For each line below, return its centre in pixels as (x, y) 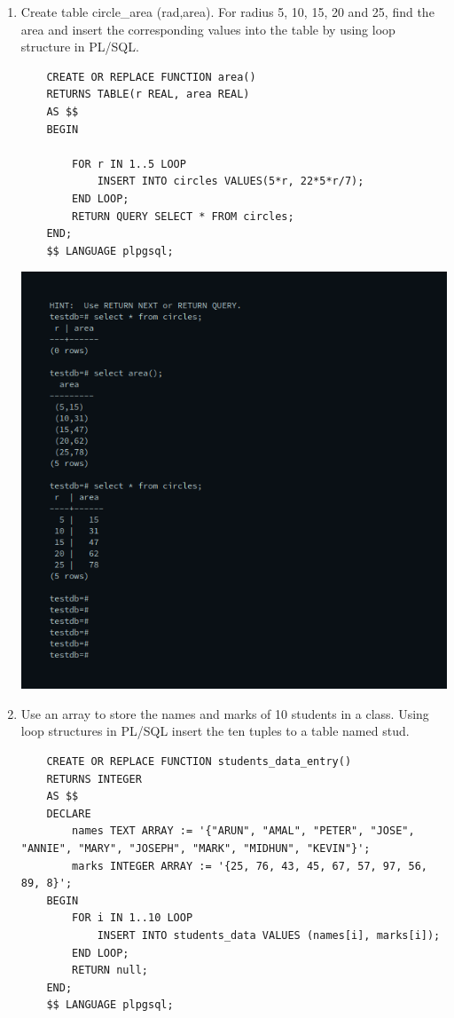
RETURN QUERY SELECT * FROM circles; (183, 216)
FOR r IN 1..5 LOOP (129, 164)
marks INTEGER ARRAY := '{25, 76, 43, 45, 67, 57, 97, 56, (250, 866)
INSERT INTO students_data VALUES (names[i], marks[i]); (269, 935)
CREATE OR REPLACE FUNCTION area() (151, 77)
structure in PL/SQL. (80, 47)
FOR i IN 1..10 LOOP (133, 918)
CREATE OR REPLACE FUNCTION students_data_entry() (199, 761)
